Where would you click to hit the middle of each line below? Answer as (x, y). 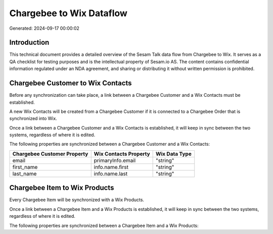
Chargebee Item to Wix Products (62, 188)
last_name (25, 173)
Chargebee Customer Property (50, 154)
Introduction (29, 43)
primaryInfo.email (115, 160)
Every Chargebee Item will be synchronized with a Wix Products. (77, 200)
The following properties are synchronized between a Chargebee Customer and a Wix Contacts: (109, 144)
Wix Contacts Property (122, 154)
